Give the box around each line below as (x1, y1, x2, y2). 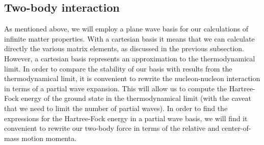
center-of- (221, 123, 251, 133)
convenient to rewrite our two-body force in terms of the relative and (4, 123, 220, 133)
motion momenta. (21, 132, 77, 143)
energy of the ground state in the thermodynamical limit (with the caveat (21, 93, 251, 103)
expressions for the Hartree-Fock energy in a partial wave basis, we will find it (4, 113, 248, 123)
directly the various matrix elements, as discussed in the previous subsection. (4, 43, 244, 54)
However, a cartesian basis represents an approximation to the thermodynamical (4, 53, 255, 63)
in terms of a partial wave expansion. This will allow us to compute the (4, 83, 227, 93)
